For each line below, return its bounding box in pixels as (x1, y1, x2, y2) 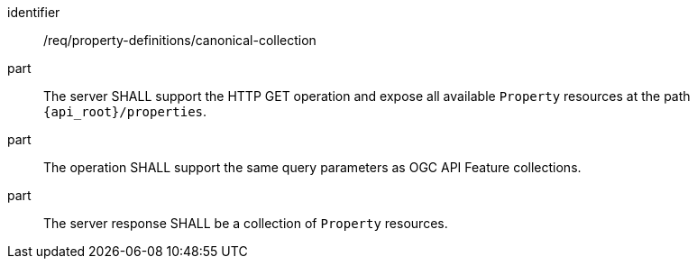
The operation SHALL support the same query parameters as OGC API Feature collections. (43, 160, 582, 175)
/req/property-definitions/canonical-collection (43, 32, 316, 48)
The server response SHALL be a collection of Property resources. (43, 216, 448, 231)
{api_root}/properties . (43, 104, 207, 119)
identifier (7, 5, 60, 20)
